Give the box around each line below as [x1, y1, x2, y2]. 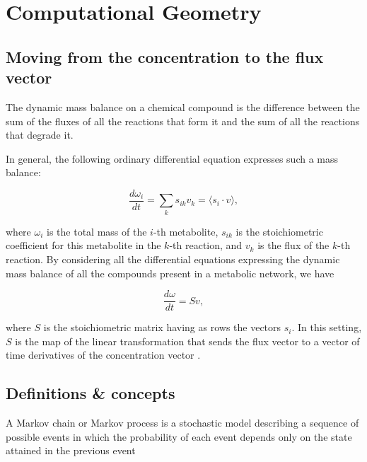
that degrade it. [6, 127, 74, 142]
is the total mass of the [47, 224, 147, 238]
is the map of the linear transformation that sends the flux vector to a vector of [15, 333, 360, 348]
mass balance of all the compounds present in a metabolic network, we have [6, 265, 334, 280]
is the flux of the [257, 238, 330, 253]
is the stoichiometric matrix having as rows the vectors [43, 320, 281, 335]
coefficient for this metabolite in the [6, 238, 161, 253]
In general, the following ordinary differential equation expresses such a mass [6, 151, 339, 166]
